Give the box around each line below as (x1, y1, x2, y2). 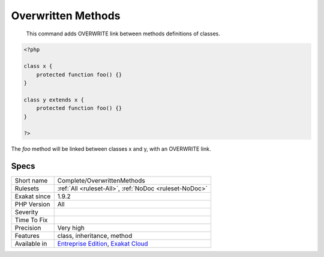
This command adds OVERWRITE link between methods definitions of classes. (26, 30, 220, 37)
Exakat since (14, 192, 51, 201)
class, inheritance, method (57, 232, 133, 240)
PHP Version (14, 200, 50, 208)
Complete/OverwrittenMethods (57, 177, 145, 185)
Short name (14, 177, 48, 185)
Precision (14, 224, 41, 232)
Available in (14, 240, 47, 248)
